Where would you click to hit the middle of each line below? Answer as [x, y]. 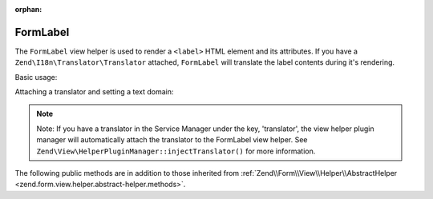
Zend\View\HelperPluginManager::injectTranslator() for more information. [176, 151]
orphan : [28, 9]
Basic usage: [36, 77]
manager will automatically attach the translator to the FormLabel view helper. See [172, 140]
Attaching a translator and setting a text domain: [94, 92]
